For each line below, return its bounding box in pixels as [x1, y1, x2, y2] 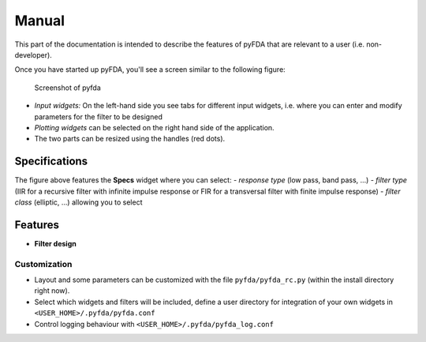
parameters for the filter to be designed [34, 111, 163, 122]
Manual [14, 12, 65, 29]
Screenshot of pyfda [34, 83, 102, 92]
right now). [34, 286, 70, 295]
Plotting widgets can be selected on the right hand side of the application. [34, 122, 275, 132]
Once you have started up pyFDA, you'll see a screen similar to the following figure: [14, 65, 286, 74]
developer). [14, 50, 53, 59]
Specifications [14, 155, 88, 168]
